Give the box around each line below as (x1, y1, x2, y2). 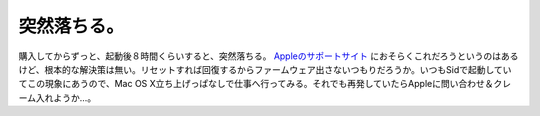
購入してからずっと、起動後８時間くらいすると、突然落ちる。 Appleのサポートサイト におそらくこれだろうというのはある (18, 50, 519, 62)
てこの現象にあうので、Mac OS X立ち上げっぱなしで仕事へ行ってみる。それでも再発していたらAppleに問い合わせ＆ (18, 78, 494, 90)
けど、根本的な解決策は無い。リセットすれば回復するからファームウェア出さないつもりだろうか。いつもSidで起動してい (18, 63, 512, 75)
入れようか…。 (35, 91, 97, 104)
